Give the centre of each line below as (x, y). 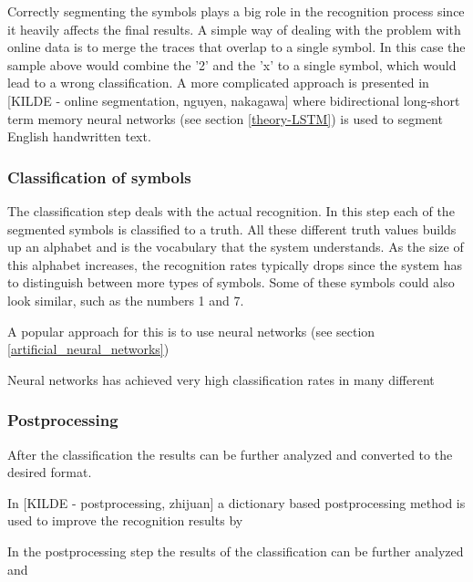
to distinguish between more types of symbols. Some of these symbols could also (231, 282)
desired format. (50, 472)
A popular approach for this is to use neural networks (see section (191, 331)
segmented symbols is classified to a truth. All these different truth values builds (232, 229)
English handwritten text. (79, 136)
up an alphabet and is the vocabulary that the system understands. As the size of (236, 247)
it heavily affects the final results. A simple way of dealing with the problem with (234, 29)
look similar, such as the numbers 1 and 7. (126, 300)
